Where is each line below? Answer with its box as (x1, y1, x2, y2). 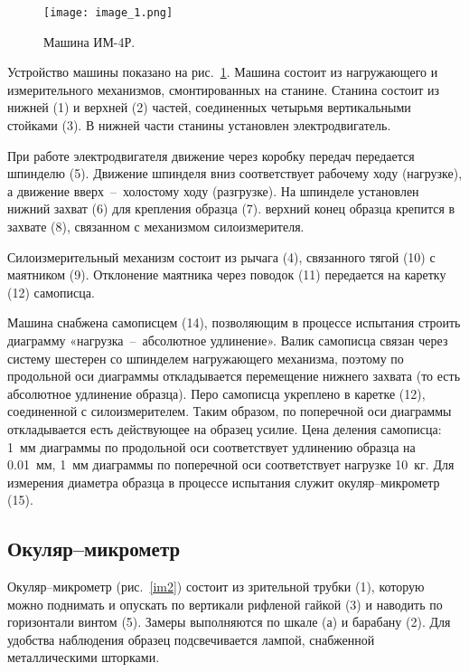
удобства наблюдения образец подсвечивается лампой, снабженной (7, 629, 375, 648)
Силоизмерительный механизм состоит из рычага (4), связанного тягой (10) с (7, 247, 436, 266)
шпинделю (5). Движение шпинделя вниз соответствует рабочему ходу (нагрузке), (7, 164, 463, 183)
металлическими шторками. (7, 648, 160, 667)
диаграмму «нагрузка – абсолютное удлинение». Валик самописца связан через (7, 330, 448, 349)
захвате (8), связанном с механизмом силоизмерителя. (7, 217, 305, 235)
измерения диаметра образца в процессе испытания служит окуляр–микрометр (7, 472, 440, 491)
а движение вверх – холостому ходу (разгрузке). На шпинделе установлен (7, 181, 419, 200)
